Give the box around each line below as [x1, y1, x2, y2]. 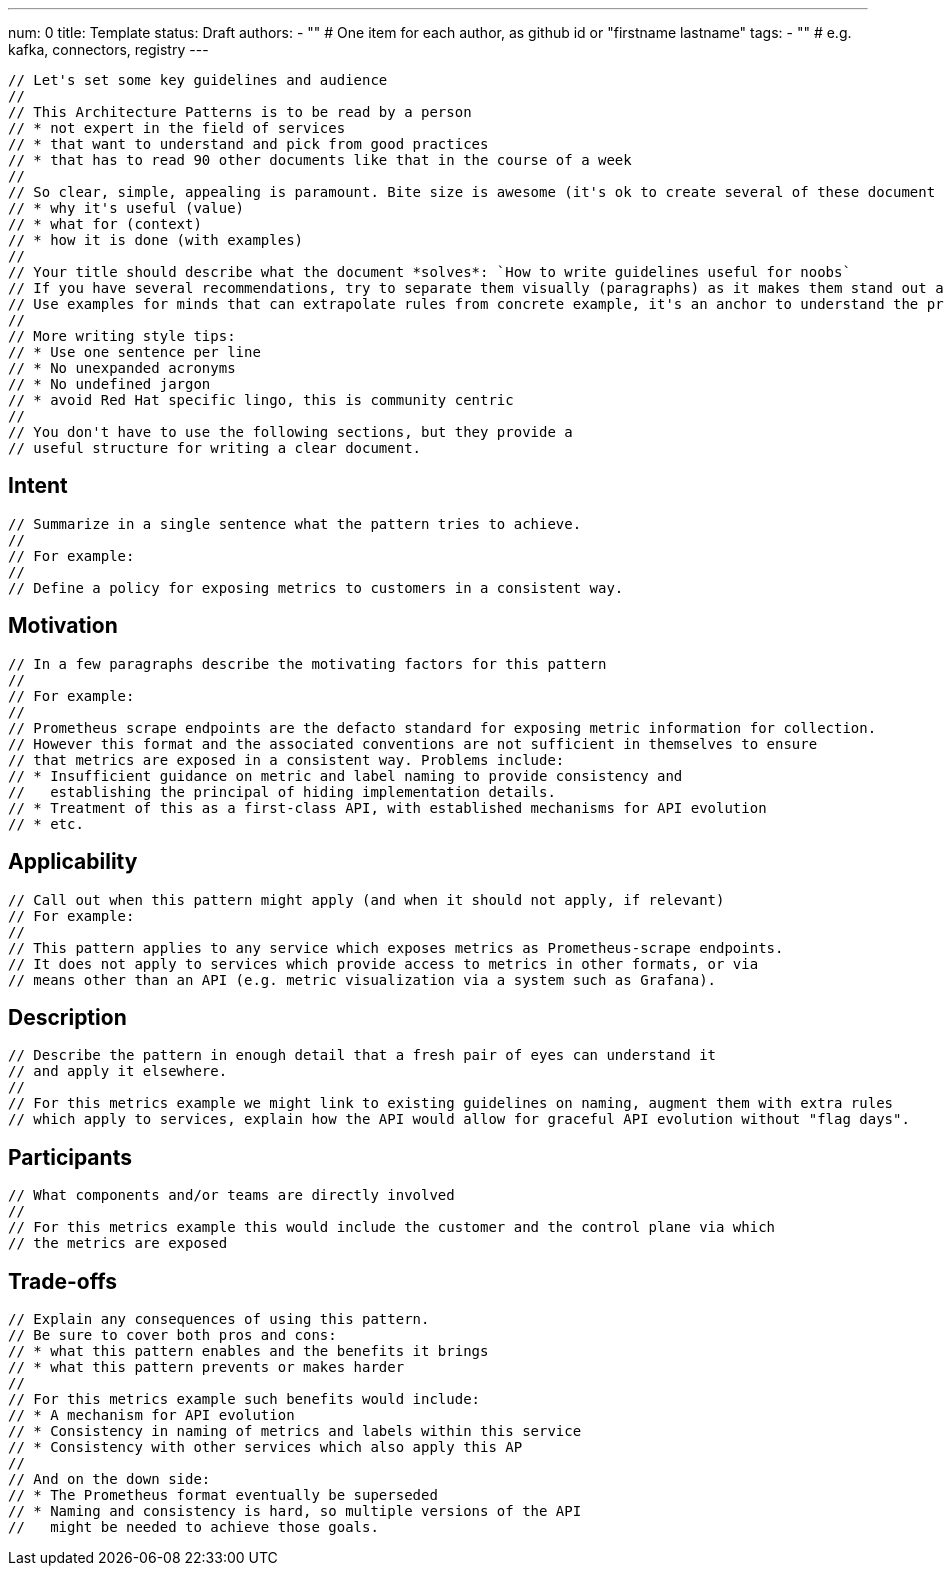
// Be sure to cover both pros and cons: [8, 1327, 337, 1344]
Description [8, 1004, 127, 1030]
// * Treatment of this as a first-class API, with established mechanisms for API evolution [8, 799, 767, 816]
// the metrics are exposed [8, 1235, 228, 1252]
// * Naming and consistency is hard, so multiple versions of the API [8, 1503, 582, 1520]
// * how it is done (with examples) [8, 232, 304, 248]
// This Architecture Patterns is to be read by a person [8, 104, 472, 120]
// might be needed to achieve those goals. [8, 1519, 379, 1536]
